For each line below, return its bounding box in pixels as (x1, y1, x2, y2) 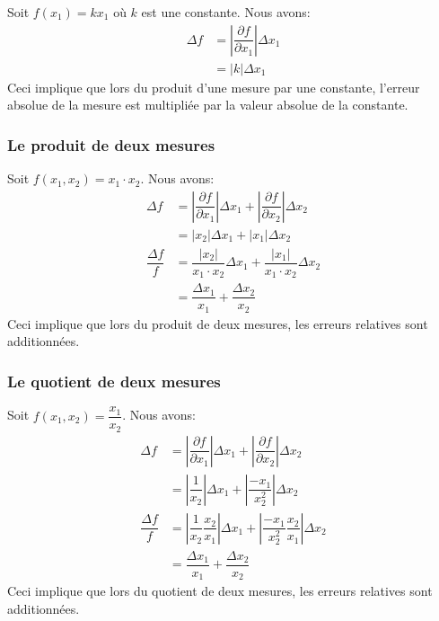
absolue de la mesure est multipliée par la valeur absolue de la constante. (7, 95, 408, 114)
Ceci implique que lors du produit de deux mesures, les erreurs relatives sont (7, 314, 428, 333)
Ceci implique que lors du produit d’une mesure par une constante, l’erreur (7, 77, 420, 96)
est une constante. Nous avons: (141, 3, 311, 21)
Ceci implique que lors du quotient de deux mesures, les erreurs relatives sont (7, 581, 433, 600)
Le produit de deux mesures (7, 133, 215, 155)
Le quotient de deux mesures (7, 369, 221, 392)
